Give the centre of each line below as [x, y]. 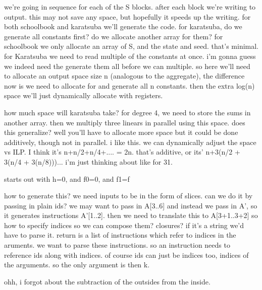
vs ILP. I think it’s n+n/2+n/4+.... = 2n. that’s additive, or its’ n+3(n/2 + [122, 152]
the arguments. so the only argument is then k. [77, 265]
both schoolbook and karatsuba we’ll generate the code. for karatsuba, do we [123, 26]
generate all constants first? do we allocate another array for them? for [114, 36]
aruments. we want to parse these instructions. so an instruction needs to [117, 245]
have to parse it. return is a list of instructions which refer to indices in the [120, 235]
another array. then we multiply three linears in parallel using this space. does [125, 122]
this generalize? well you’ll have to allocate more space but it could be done [121, 132]
